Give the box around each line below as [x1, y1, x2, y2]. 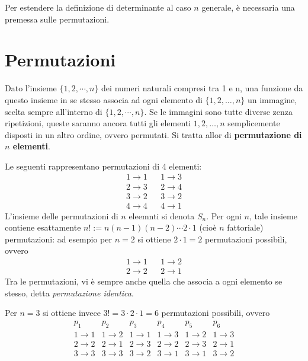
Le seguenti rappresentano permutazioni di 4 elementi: [5, 159, 202, 172]
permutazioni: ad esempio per [5, 232, 112, 245]
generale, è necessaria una [201, 1, 295, 13]
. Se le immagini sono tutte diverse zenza [144, 105, 293, 117]
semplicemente [227, 117, 280, 129]
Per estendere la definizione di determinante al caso [5, 1, 191, 13]
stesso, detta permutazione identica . [5, 286, 134, 299]
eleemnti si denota [129, 209, 195, 222]
